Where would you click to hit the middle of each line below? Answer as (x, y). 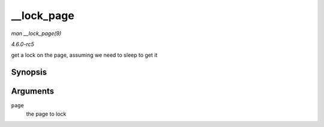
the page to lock (46, 114)
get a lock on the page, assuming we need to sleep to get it (84, 55)
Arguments (33, 92)
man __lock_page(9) (36, 33)
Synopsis (29, 72)
